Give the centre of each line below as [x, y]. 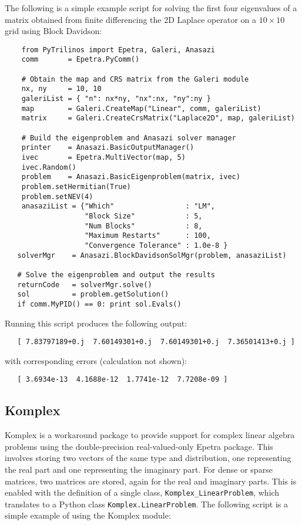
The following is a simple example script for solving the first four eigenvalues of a [151, 8]
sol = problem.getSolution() [93, 295]
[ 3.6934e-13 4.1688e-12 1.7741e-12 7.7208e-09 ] [123, 380]
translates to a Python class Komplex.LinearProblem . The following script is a [147, 504]
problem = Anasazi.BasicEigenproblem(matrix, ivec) [131, 177]
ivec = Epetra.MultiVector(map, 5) [103, 157]
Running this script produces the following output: [96, 323]
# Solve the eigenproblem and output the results [116, 275]
